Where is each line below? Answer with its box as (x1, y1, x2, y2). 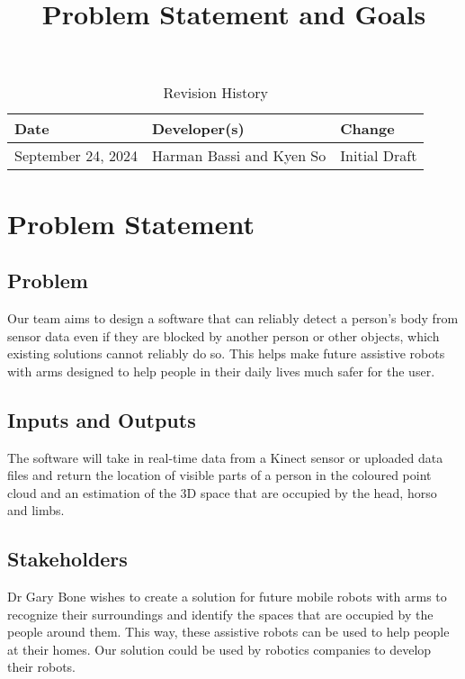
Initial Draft (340, 145, 417, 167)
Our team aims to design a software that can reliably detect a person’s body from (7, 308, 459, 327)
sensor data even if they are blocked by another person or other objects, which (7, 326, 440, 345)
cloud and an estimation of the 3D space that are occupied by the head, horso (7, 483, 437, 502)
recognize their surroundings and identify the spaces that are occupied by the (7, 604, 434, 623)
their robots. (7, 657, 76, 676)
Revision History (163, 82, 268, 104)
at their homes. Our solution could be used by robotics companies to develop (7, 639, 432, 658)
